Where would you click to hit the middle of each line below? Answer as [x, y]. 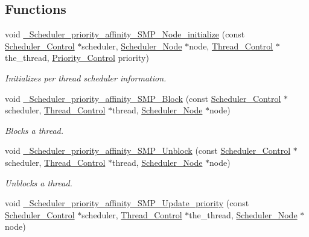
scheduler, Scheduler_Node [132, 46]
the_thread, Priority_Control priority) [77, 58]
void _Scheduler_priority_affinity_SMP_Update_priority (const [127, 203]
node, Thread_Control [231, 46]
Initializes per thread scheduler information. [86, 77]
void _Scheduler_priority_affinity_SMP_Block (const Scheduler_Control [143, 98]
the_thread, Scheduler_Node [243, 214]
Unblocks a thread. [39, 182]
